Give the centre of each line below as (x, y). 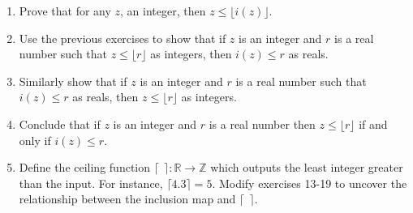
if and (373, 124)
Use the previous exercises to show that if (123, 38)
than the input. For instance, (91, 183)
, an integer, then (163, 11)
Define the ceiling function (85, 167)
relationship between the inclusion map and (127, 199)
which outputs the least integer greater (307, 167)
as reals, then (105, 97)
